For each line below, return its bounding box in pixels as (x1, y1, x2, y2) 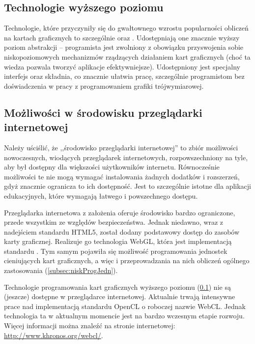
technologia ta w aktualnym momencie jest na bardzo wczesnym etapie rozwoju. (4, 310, 245, 321)
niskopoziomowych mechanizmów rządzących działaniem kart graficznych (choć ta (4, 51, 251, 62)
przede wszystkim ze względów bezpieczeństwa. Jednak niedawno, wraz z (4, 217, 224, 227)
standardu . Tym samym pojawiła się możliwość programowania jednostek (4, 245, 227, 256)
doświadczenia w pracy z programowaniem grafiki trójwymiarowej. (4, 80, 204, 91)
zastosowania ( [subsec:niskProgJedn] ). (4, 265, 118, 275)
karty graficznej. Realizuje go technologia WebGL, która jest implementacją (4, 236, 232, 246)
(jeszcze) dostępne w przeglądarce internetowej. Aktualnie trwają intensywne (4, 291, 235, 302)
